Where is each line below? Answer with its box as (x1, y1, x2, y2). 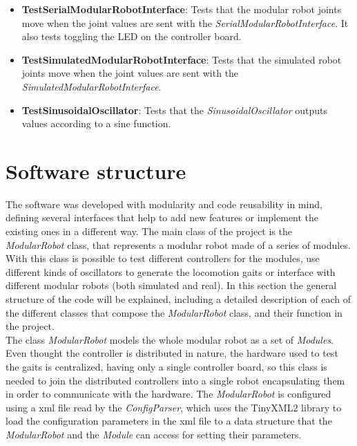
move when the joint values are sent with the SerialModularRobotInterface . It (21, 15, 349, 30)
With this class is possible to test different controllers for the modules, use (6, 251, 320, 266)
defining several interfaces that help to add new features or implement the (6, 210, 319, 225)
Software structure (6, 156, 186, 185)
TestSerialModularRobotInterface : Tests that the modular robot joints (21, 2, 342, 16)
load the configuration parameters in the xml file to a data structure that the (6, 414, 332, 428)
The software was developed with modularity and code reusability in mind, (6, 196, 322, 211)
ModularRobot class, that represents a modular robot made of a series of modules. (6, 237, 351, 252)
